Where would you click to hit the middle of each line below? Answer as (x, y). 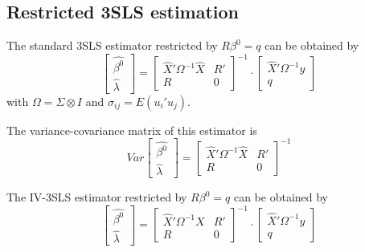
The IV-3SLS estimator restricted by (97, 197)
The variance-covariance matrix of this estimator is (132, 130)
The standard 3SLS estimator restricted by (112, 45)
